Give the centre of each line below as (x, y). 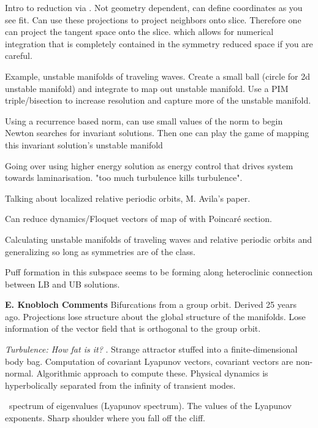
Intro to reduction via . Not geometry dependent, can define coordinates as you (154, 7)
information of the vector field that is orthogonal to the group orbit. (133, 328)
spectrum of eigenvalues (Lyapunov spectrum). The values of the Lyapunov (150, 406)
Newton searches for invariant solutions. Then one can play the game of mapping (157, 133)
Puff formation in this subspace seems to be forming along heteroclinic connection (159, 272)
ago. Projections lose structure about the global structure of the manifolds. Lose (155, 316)
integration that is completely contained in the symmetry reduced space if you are (159, 43)
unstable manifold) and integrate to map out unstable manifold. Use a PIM (147, 88)
